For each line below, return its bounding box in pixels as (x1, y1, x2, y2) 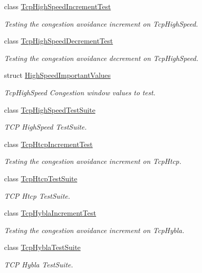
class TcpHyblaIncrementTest (4, 207, 96, 218)
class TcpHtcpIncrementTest (4, 138, 93, 149)
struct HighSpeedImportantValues (4, 70, 111, 80)
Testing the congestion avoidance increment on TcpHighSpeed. (4, 18, 198, 29)
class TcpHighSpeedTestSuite (4, 104, 96, 115)
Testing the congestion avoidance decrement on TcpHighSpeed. (4, 52, 198, 63)
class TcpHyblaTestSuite (4, 242, 81, 253)
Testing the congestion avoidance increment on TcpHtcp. (4, 156, 182, 166)
